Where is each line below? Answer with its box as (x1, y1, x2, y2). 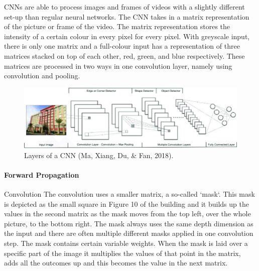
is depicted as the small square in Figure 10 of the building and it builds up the (4, 198, 249, 209)
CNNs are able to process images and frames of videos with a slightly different (4, 2, 245, 12)
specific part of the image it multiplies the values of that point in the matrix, (4, 247, 241, 258)
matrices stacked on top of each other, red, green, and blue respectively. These (4, 50, 245, 61)
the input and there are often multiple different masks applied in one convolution (4, 228, 253, 238)
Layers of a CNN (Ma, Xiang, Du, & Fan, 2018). (24, 150, 174, 160)
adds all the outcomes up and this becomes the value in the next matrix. (4, 257, 228, 268)
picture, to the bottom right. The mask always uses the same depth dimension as (4, 218, 253, 228)
